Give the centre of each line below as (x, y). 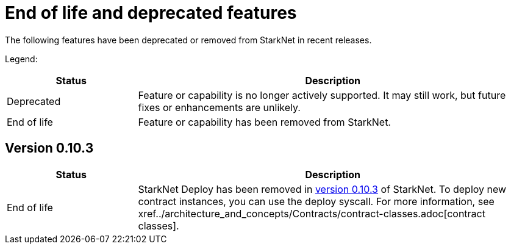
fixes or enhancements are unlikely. (219, 107)
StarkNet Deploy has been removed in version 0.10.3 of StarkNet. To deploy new (322, 189)
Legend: (21, 59)
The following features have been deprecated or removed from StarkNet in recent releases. (188, 40)
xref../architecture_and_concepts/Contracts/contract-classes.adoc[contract (312, 213)
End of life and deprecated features (151, 13)
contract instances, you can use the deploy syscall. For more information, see (316, 201)
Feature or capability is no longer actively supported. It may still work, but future (322, 95)
